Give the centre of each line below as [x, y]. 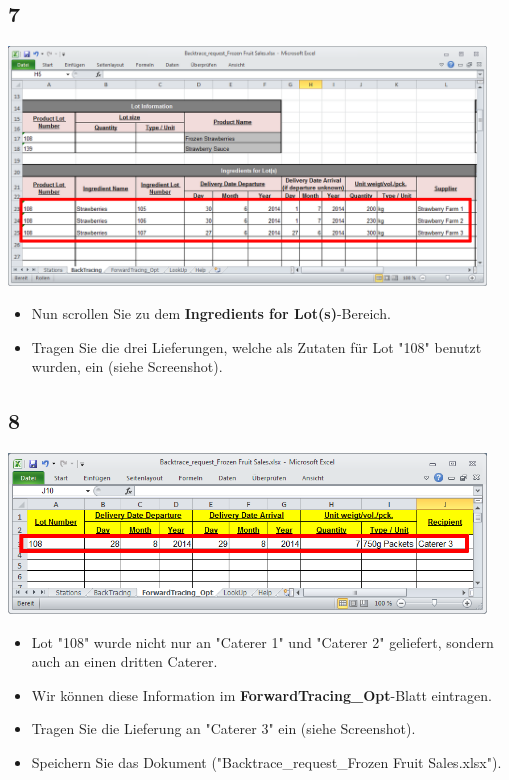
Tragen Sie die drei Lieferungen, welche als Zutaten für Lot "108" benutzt [256, 346]
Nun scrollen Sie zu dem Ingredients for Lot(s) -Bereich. [211, 313]
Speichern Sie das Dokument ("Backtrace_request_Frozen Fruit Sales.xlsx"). [266, 762]
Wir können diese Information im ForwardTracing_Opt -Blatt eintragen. [261, 694]
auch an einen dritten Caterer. [124, 661]
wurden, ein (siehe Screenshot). [127, 366]
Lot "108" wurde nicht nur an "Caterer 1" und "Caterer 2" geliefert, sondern [262, 641]
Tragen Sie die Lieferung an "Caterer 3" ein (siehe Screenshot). [223, 728]
